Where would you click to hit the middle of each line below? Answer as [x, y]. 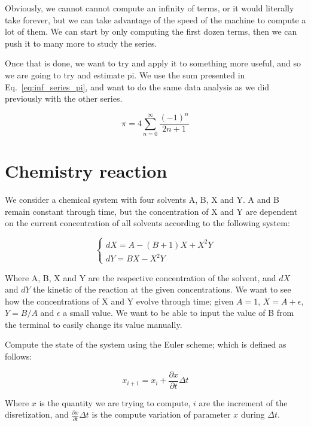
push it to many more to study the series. [81, 43]
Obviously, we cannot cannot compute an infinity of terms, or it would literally [150, 8]
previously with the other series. [64, 98]
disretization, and [37, 414]
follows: [19, 356]
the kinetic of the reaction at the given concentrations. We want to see [162, 289]
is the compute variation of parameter [161, 414]
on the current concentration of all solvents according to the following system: [147, 223]
